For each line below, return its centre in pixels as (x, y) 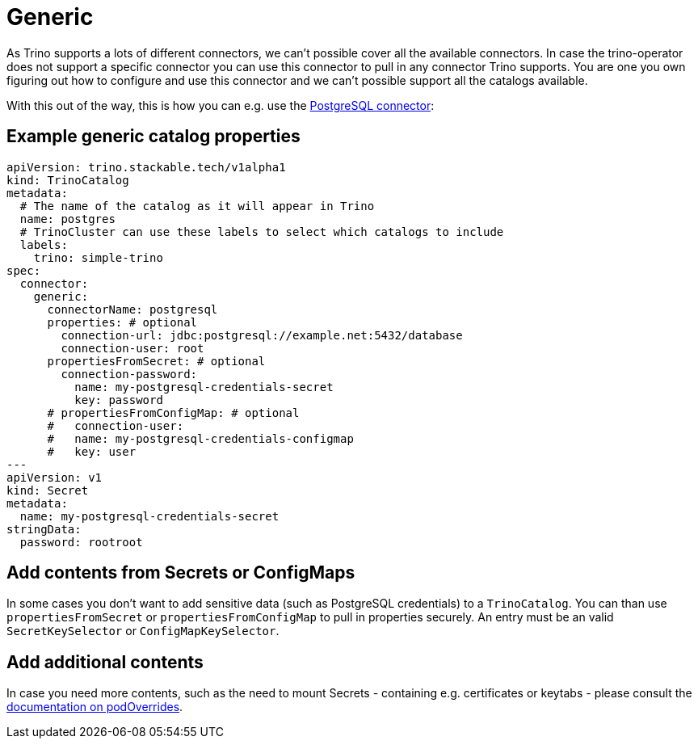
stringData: (44, 529)
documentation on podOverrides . (95, 707)
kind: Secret (48, 490)
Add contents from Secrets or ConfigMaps (181, 573)
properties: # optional (122, 322)
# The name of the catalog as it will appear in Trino (197, 206)
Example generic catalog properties (153, 137)
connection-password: (129, 374)
